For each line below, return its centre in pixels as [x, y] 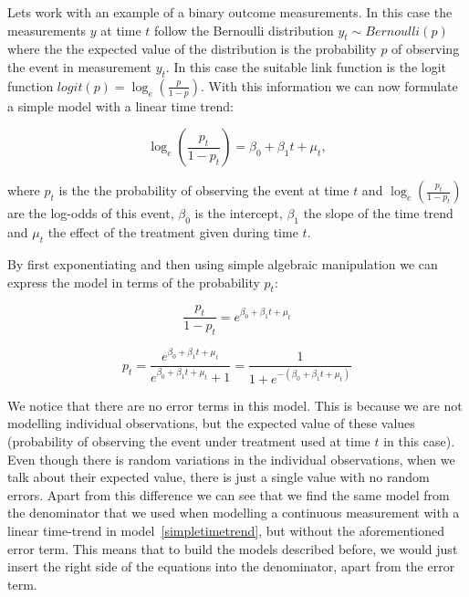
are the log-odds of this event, [91, 213]
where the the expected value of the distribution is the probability [192, 49]
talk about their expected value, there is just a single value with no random [219, 477]
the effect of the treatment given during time [173, 232]
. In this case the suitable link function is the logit [306, 66]
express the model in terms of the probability [134, 282]
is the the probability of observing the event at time [204, 190]
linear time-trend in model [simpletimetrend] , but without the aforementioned [226, 530]
